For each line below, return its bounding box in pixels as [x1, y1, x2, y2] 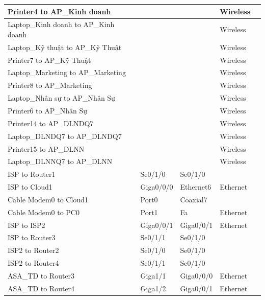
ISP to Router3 [8, 232, 56, 243]
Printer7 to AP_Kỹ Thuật [8, 54, 91, 65]
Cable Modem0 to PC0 [8, 206, 79, 217]
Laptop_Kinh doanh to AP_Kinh [8, 19, 115, 30]
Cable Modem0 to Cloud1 [8, 194, 88, 204]
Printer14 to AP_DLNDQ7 [8, 118, 94, 128]
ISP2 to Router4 [8, 258, 59, 268]
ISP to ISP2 [8, 219, 45, 230]
